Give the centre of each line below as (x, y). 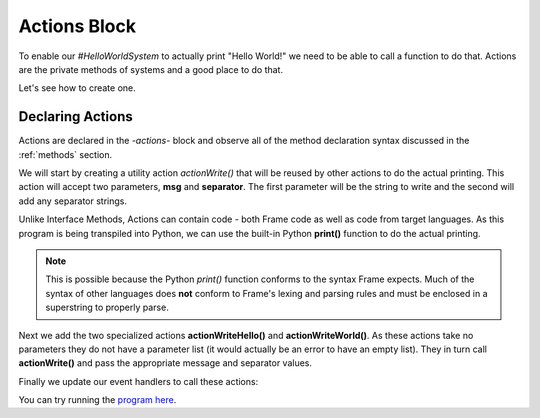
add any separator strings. (73, 201)
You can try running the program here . (97, 400)
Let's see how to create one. (77, 88)
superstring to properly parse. (107, 307)
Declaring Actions (76, 116)
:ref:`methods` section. (65, 154)
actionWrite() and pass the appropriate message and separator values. (165, 363)
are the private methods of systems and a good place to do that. (151, 69)
